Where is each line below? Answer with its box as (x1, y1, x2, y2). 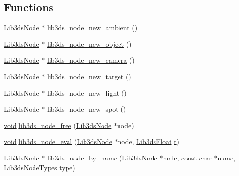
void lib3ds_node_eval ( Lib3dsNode (4, 136, 112, 146)
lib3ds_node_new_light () (47, 87, 127, 97)
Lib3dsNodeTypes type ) (4, 162, 75, 172)
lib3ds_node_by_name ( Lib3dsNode (47, 152, 157, 162)
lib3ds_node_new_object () (47, 38, 132, 48)
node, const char (163, 152, 212, 162)
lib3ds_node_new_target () (47, 71, 131, 81)
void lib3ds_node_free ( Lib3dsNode (4, 120, 112, 130)
